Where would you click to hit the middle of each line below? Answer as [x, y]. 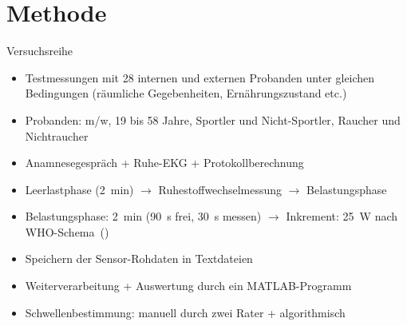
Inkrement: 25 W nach [342, 216]
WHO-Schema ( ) [67, 231]
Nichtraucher [57, 135]
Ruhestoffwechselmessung [220, 189]
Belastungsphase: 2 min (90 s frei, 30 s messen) [143, 216]
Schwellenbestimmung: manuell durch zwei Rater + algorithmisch [185, 312]
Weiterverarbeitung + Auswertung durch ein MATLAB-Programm [188, 286]
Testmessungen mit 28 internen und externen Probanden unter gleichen [200, 77]
